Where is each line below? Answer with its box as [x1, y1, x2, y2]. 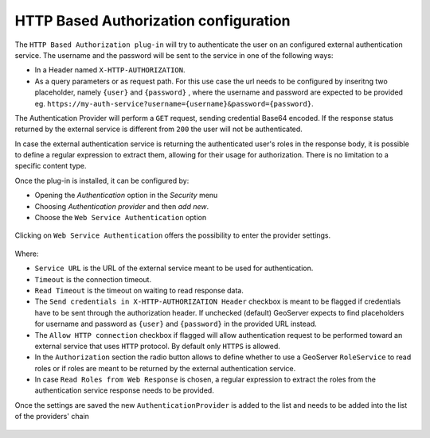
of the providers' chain [14, 412, 89, 421]
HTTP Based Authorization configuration [14, 12, 291, 29]
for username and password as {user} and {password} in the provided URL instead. [34, 319, 318, 329]
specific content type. [14, 161, 87, 171]
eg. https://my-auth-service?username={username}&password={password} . [34, 99, 314, 108]
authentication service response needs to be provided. [34, 386, 214, 395]
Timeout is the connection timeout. [34, 274, 151, 284]
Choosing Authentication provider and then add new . [34, 201, 209, 211]
